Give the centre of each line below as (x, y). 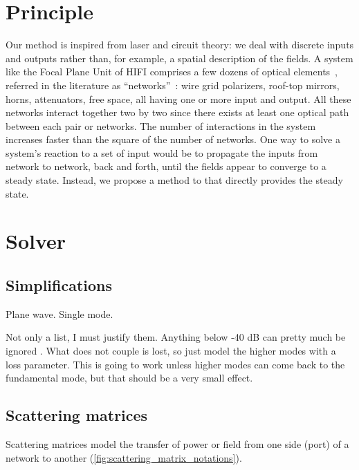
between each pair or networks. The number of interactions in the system (161, 125)
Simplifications (59, 285)
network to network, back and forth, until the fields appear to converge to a (166, 166)
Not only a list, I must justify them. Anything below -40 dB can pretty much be (176, 337)
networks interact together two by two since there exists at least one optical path (177, 112)
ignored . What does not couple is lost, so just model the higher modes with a (171, 351)
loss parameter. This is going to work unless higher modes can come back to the (175, 364)
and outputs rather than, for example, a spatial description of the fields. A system (179, 58)
